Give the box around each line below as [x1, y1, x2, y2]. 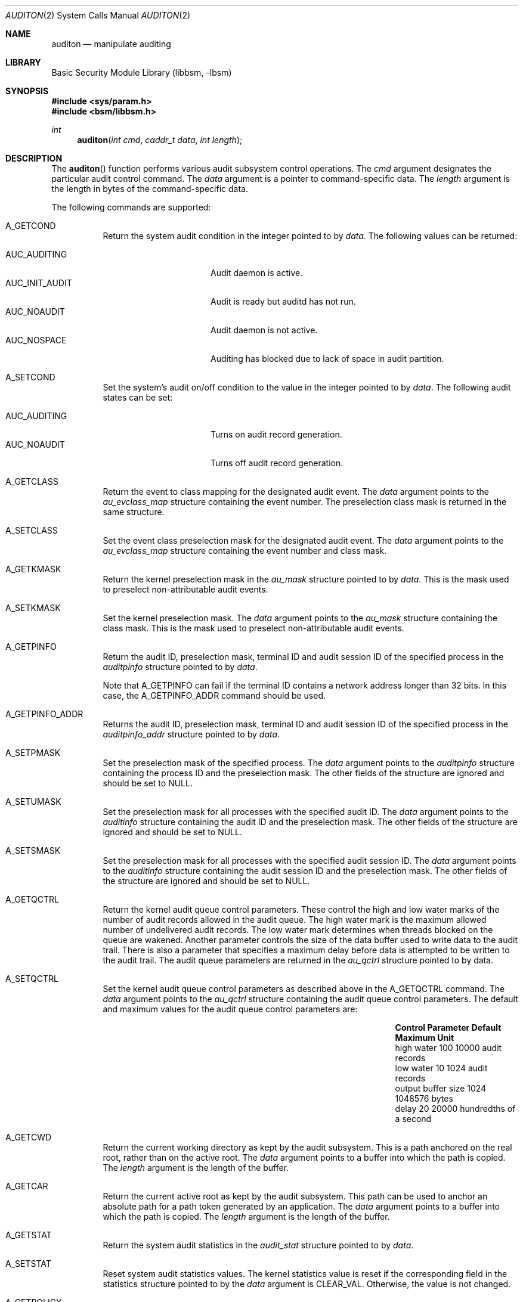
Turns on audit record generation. [211, 429, 342, 439]
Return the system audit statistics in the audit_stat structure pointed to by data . [103, 1240, 414, 1250]
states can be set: [103, 392, 173, 402]
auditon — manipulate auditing [51, 39, 171, 49]
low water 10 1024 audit [395, 1063, 488, 1073]
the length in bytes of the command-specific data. [51, 184, 248, 194]
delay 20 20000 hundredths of [395, 1103, 516, 1114]
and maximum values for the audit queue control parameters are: [103, 1004, 358, 1014]
